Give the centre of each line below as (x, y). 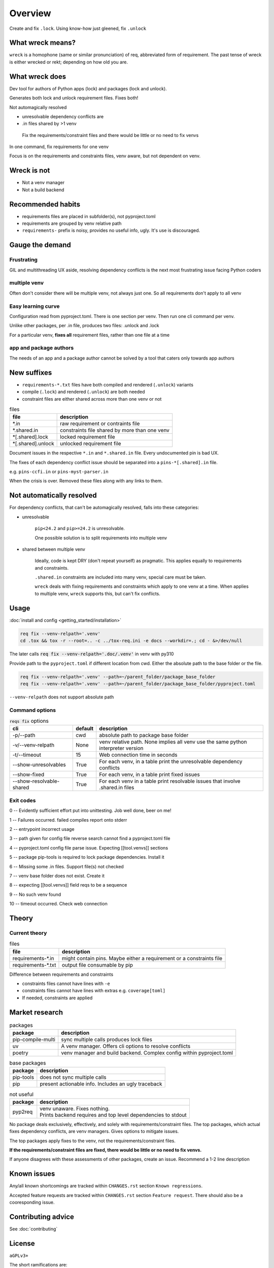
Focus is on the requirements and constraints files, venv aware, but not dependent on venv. (105, 156)
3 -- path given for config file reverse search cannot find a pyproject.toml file (90, 838)
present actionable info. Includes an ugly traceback (101, 1084)
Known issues (32, 1174)
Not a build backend (43, 190)
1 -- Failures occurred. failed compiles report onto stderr (68, 820)
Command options (33, 710)
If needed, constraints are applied (57, 998)
